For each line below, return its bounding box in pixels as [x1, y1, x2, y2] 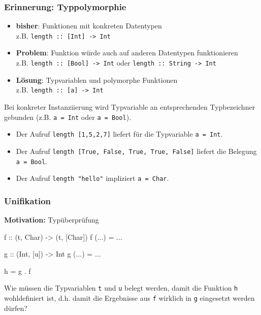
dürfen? [4, 302, 27, 313]
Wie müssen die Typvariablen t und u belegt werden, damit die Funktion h [4, 282, 238, 293]
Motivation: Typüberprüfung [4, 214, 99, 225]
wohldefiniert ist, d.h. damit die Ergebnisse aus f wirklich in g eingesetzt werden [4, 293, 255, 303]
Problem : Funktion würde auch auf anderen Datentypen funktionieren [16, 47, 238, 58]
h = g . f [4, 265, 31, 276]
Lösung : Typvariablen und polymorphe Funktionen [16, 74, 178, 85]
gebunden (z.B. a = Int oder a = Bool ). [4, 111, 132, 122]
